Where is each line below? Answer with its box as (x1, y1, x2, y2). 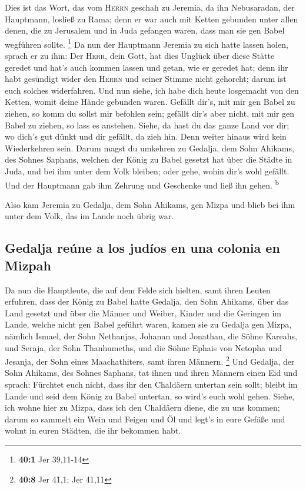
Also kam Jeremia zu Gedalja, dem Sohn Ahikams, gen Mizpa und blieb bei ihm (5, 198, 295, 210)
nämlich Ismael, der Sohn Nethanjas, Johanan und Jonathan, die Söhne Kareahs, (5, 329, 297, 342)
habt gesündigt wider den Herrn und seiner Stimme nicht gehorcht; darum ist (5, 72, 287, 85)
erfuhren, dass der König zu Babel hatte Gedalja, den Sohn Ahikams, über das (5, 295, 289, 308)
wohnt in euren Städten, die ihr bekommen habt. (5, 424, 181, 437)
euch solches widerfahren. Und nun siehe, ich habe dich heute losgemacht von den (5, 84, 299, 96)
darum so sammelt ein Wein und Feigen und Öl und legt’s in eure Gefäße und (5, 412, 285, 425)
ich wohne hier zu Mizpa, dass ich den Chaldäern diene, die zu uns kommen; (5, 401, 280, 414)
